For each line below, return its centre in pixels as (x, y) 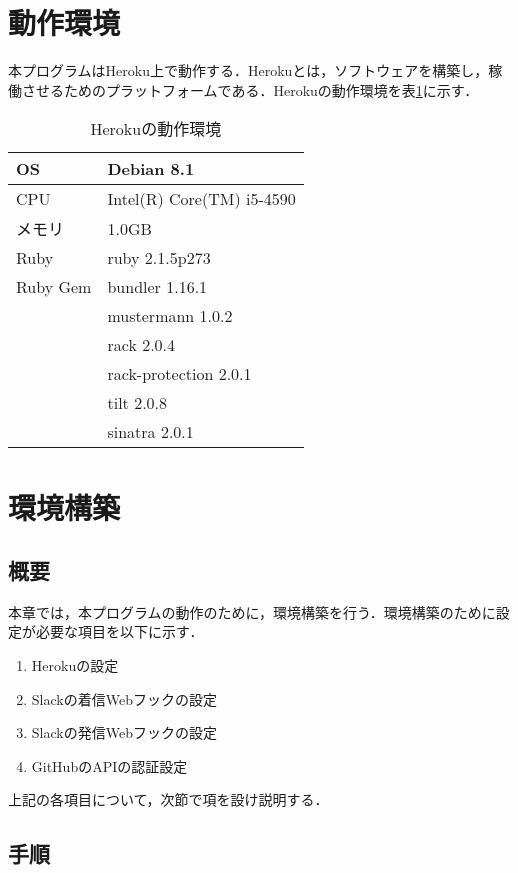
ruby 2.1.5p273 (159, 258)
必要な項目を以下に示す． (119, 631)
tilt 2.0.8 (137, 403)
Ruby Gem (54, 287)
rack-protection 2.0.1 (179, 374)
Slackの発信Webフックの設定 (124, 732)
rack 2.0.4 (141, 345)
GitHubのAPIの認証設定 (109, 765)
